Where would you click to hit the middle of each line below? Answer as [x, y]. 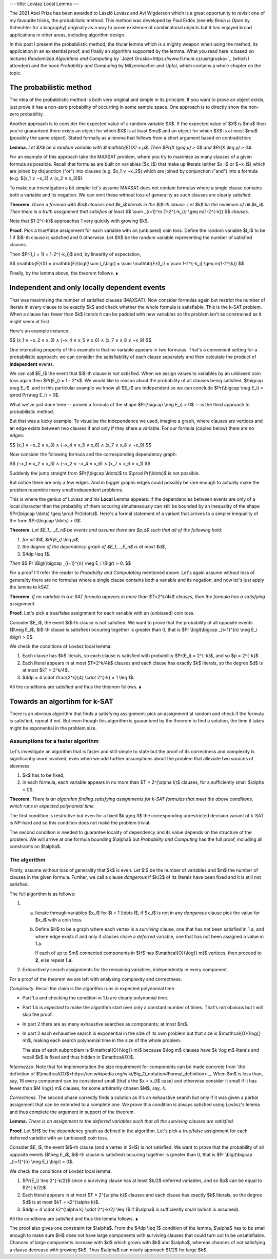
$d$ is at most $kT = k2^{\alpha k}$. [61, 1202]
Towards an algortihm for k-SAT [62, 701]
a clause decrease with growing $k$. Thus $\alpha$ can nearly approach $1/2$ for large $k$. [108, 1250]
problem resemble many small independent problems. [66, 489]
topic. [15, 73]
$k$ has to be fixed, [44, 775]
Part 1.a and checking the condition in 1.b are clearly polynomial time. [95, 998]
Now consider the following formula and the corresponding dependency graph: [93, 454]
